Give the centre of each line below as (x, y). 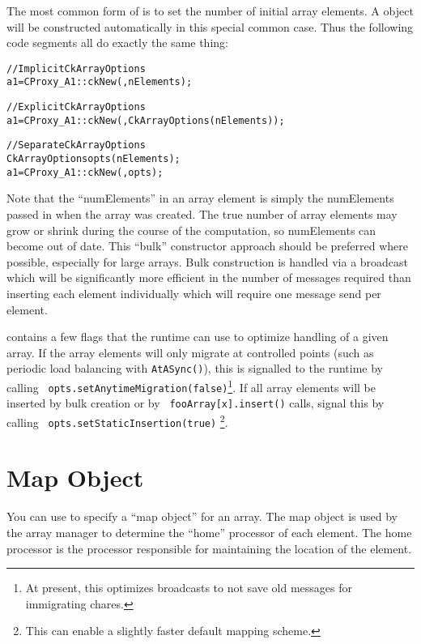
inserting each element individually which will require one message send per (194, 293)
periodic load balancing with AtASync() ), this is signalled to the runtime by (195, 368)
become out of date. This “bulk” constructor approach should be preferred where (207, 246)
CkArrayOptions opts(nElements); (94, 159)
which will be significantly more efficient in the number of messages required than (209, 277)
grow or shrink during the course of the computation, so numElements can (191, 230)
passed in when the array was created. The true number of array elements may (202, 213)
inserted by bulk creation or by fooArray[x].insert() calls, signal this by (196, 403)
